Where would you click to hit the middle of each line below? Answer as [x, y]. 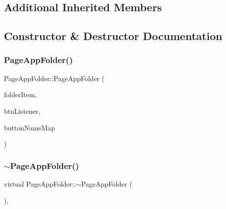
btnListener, [22, 111]
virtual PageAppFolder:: [40, 183]
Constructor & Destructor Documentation [113, 36]
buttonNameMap [30, 127]
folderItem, [20, 94]
